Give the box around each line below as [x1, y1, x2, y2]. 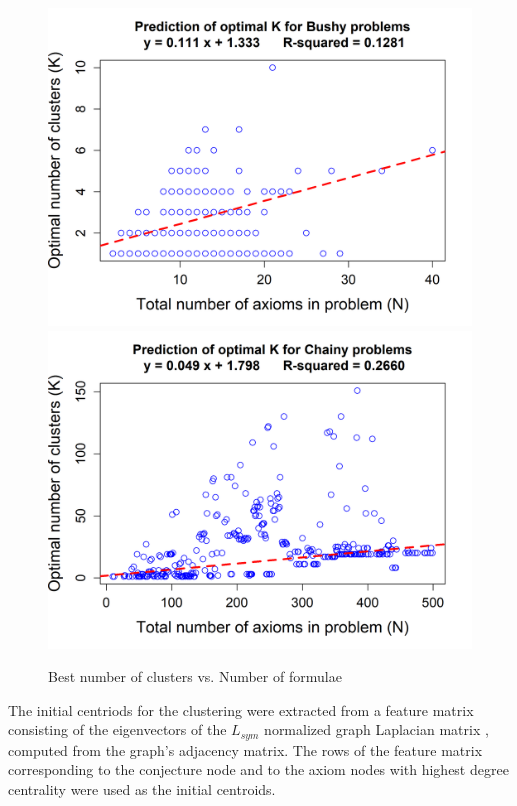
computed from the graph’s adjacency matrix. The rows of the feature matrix [8, 739, 483, 760]
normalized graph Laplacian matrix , [264, 719, 489, 740]
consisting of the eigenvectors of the [8, 719, 227, 740]
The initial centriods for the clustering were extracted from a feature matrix [8, 699, 474, 720]
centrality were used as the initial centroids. [8, 779, 276, 800]
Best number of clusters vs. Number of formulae [48, 666, 342, 687]
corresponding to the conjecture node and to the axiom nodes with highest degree [8, 759, 509, 780]
